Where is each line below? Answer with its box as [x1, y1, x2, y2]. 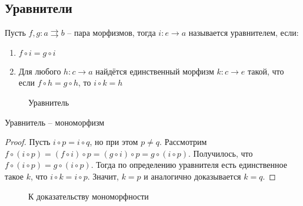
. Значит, [87, 170, 119, 182]
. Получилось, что [188, 147, 253, 159]
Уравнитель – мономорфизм [5, 116, 105, 128]
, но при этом [89, 136, 138, 148]
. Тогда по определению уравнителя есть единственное [91, 158, 287, 171]
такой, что [247, 65, 284, 77]
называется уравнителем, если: [188, 26, 299, 39]
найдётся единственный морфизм [95, 65, 214, 77]
